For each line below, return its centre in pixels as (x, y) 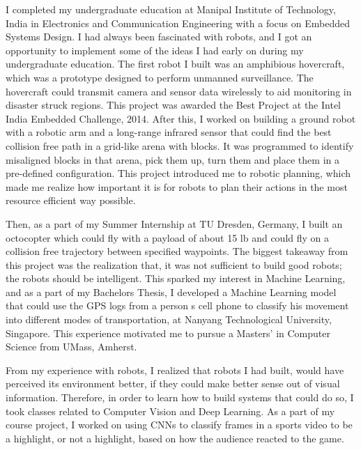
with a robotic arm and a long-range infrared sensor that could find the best (169, 132)
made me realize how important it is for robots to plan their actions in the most (177, 186)
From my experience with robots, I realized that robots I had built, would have (175, 370)
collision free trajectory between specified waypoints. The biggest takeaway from (177, 251)
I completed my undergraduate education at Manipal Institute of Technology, (171, 9)
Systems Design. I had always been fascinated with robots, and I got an (159, 37)
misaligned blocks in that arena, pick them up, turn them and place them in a (172, 159)
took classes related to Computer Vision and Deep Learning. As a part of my (170, 411)
